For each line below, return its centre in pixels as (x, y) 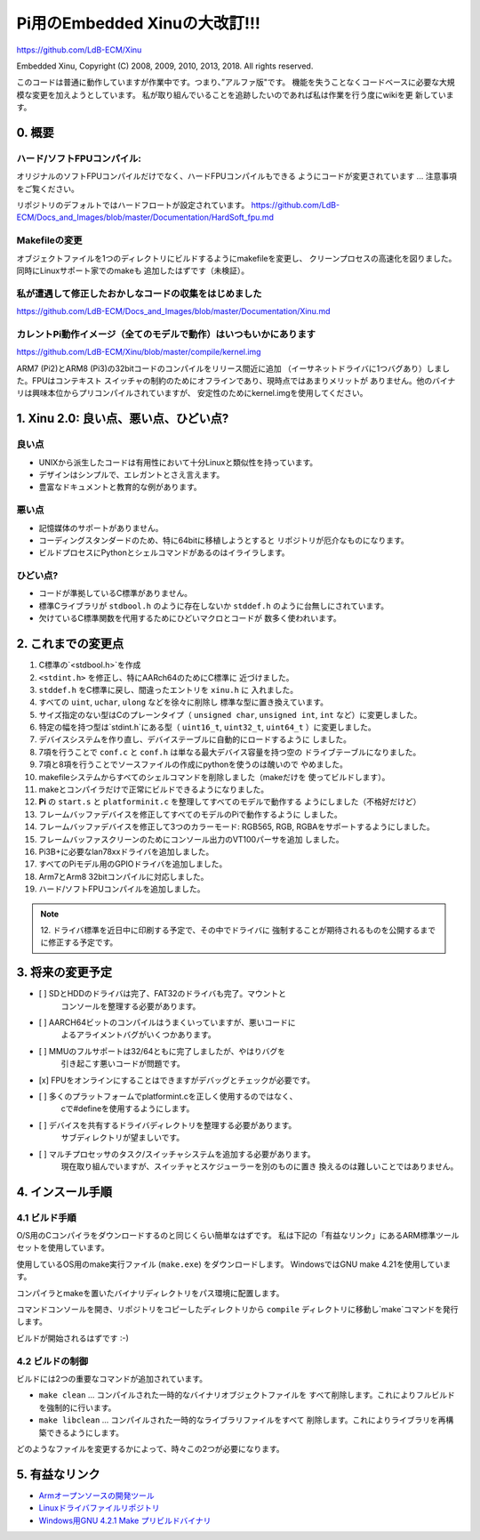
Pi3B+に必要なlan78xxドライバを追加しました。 (126, 851)
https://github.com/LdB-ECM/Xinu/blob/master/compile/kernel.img (139, 352)
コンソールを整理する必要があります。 (131, 1006)
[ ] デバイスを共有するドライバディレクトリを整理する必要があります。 (168, 1125)
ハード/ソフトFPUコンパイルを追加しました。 (122, 889)
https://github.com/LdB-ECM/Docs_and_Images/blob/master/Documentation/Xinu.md (173, 311)
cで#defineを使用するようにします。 (128, 1109)
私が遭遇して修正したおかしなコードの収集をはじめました (139, 294)
